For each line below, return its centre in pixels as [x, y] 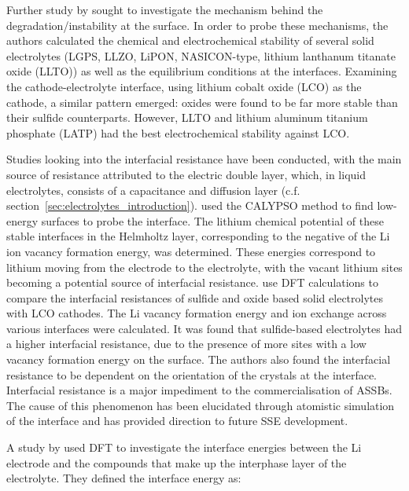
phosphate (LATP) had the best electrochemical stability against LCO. [178, 132]
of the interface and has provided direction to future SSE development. [177, 421]
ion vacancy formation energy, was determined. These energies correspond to [191, 251]
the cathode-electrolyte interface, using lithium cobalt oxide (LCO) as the [184, 86]
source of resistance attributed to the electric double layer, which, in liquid [186, 174]
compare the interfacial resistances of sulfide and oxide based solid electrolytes [195, 297]
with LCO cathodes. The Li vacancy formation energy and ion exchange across [197, 313]
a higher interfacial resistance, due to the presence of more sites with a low [186, 344]
